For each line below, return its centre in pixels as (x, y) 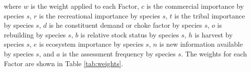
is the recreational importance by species (100, 15)
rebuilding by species (35, 34)
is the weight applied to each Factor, (85, 6)
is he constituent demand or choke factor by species (125, 25)
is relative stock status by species (130, 34)
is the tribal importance (210, 15)
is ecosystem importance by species (91, 44)
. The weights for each (214, 53)
